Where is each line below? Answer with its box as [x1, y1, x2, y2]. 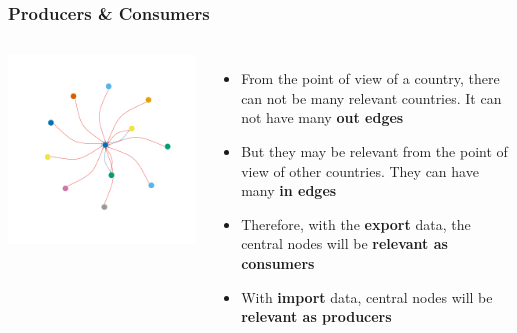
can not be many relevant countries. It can [241, 87, 502, 108]
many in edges [241, 180, 337, 201]
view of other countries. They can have [241, 160, 479, 181]
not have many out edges [241, 107, 404, 128]
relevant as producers [241, 306, 392, 327]
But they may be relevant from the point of [241, 141, 508, 161]
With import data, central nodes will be [241, 286, 493, 307]
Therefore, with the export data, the [241, 213, 471, 234]
